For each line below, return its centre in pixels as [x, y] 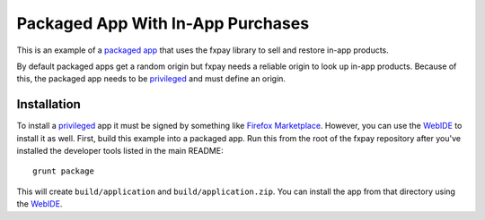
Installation [48, 104]
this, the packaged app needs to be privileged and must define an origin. [151, 79]
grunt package [63, 171]
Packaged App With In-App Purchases [163, 23]
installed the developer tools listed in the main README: [120, 151]
